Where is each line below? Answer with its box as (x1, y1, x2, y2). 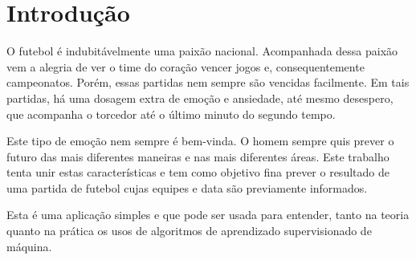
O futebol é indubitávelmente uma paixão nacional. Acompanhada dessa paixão (6, 43, 398, 59)
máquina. (6, 238, 52, 254)
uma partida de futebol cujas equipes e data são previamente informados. (6, 179, 368, 196)
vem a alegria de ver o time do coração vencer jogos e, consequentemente (6, 58, 365, 75)
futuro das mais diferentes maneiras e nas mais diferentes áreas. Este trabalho (6, 148, 389, 165)
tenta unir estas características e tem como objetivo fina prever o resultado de (6, 164, 389, 181)
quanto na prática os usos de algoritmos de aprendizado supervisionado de (6, 222, 372, 239)
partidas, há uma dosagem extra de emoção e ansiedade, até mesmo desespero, (6, 89, 394, 106)
